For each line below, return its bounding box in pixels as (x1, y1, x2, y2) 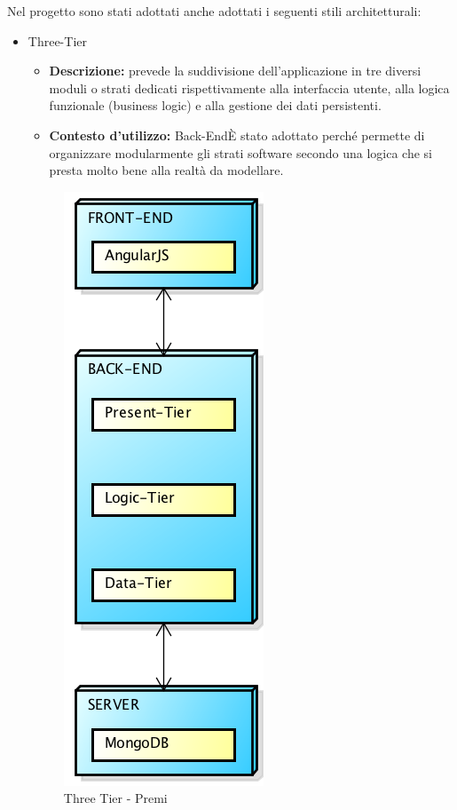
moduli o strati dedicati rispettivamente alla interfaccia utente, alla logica (49, 78, 450, 97)
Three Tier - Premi (63, 789, 168, 807)
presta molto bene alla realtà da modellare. (49, 161, 284, 179)
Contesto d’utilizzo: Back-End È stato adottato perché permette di (49, 125, 425, 144)
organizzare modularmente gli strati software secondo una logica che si (49, 143, 432, 162)
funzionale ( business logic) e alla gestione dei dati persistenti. (49, 96, 382, 115)
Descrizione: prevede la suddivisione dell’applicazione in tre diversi (49, 61, 422, 80)
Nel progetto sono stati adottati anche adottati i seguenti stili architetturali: (7, 2, 422, 20)
